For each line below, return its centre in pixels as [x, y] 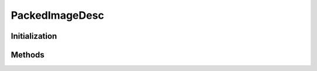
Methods [28, 55]
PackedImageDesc [58, 15]
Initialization [34, 36]
